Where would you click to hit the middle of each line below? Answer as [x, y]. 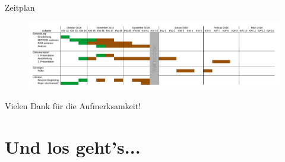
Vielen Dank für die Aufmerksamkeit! [73, 106]
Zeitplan [20, 7]
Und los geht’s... [73, 147]
